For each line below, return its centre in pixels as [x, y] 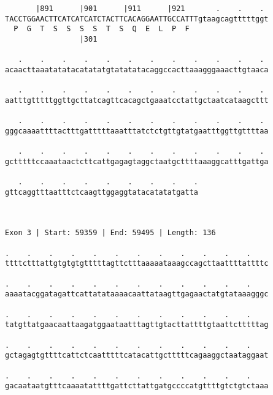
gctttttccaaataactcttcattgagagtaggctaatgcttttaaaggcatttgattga [137, 161]
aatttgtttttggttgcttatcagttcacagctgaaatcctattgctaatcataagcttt [137, 100]
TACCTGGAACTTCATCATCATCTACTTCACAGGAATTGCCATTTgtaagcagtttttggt [137, 19]
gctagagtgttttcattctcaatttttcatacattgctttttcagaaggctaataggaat [137, 355]
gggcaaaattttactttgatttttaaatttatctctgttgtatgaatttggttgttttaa [137, 131]
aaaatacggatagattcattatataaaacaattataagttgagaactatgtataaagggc [137, 294]
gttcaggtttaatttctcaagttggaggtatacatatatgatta [102, 192]
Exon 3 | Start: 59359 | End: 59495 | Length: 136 [110, 233]
